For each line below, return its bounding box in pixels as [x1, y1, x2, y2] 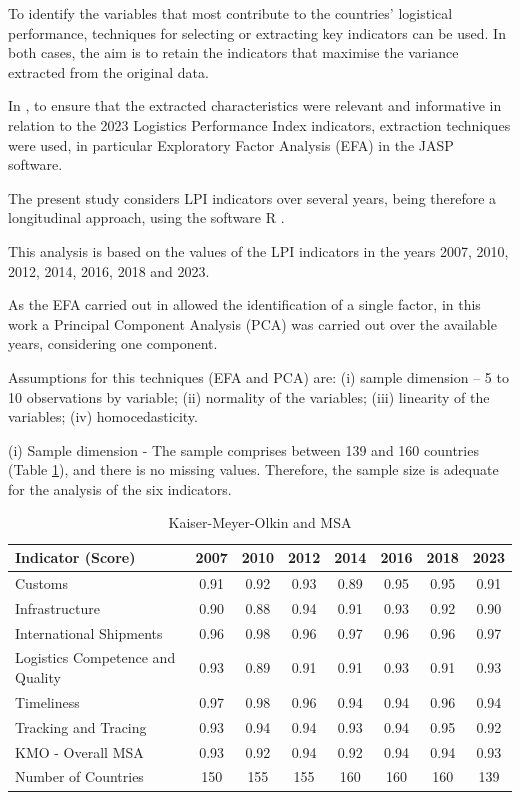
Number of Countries [15, 766, 144, 787]
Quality [15, 667, 61, 688]
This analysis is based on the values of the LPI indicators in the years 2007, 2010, [8, 240, 509, 261]
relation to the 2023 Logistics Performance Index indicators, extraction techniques [8, 114, 511, 135]
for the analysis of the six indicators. [8, 478, 232, 499]
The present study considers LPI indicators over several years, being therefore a [8, 187, 497, 208]
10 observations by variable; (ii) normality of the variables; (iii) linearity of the [8, 386, 490, 407]
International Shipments [15, 622, 163, 643]
